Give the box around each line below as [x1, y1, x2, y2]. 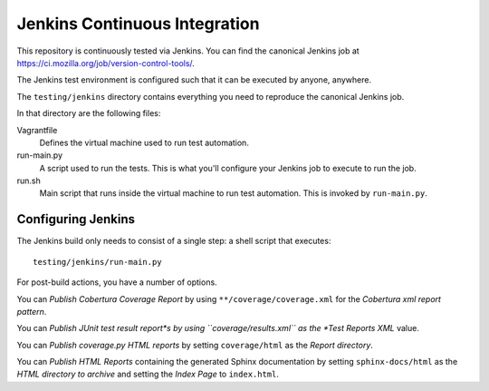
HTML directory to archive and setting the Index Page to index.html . [16, 368, 280, 380]
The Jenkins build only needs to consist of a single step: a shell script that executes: [16, 236, 331, 247]
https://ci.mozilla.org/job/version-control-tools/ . [16, 57, 195, 68]
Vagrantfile [16, 124, 58, 135]
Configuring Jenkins [16, 211, 136, 227]
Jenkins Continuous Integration [16, 14, 260, 34]
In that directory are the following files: [16, 108, 161, 119]
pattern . [16, 306, 47, 317]
